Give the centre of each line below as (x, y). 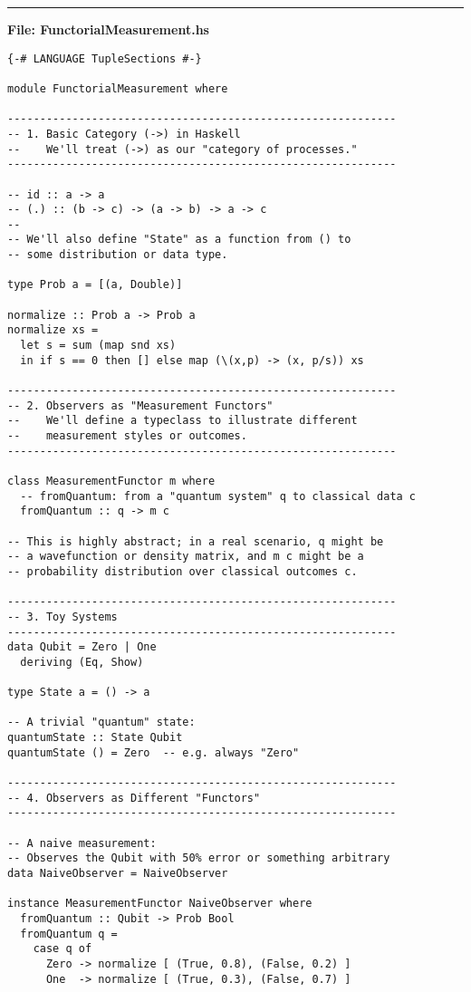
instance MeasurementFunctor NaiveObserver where (160, 904)
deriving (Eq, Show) (82, 662)
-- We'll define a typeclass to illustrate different (183, 421)
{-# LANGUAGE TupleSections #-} (105, 58)
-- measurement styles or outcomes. (127, 436)
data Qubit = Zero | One (82, 647)
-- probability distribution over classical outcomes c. (183, 571)
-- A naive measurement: (82, 843)
